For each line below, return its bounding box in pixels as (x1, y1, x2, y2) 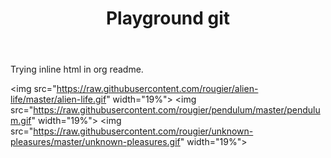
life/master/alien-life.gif (10, 93, 107, 106)
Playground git (105, 7, 231, 30)
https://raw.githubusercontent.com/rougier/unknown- (33, 125, 254, 137)
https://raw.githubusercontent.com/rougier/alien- (56, 83, 259, 95)
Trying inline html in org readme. (10, 63, 144, 76)
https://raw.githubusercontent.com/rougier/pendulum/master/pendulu (33, 104, 321, 116)
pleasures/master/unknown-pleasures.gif (10, 136, 181, 148)
